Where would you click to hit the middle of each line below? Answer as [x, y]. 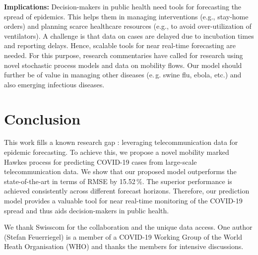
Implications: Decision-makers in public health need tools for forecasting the [123, 6]
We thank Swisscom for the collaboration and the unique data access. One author [128, 227]
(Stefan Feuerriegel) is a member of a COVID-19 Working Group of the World [123, 236]
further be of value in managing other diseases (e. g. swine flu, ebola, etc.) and [123, 75]
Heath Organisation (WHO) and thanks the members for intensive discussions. [124, 246]
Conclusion [42, 118]
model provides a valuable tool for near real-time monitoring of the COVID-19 [123, 201]
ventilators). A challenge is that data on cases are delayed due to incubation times [129, 35]
